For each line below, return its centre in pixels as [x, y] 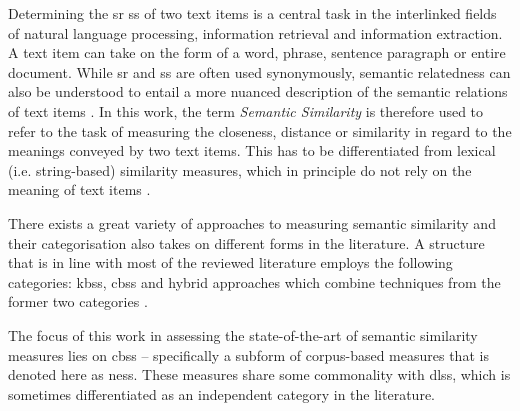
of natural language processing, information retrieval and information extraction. [255, 32]
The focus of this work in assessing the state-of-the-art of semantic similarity [243, 334]
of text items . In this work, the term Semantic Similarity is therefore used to [246, 110]
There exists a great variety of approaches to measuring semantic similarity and [252, 222]
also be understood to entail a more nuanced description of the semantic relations [258, 91]
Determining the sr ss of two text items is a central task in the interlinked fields [252, 13]
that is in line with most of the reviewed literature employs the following [230, 262]
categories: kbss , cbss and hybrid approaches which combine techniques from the [254, 281]
